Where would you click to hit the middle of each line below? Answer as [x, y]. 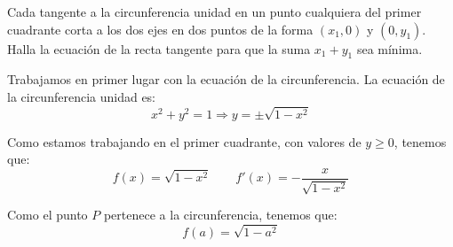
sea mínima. [389, 48]
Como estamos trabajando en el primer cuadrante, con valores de [184, 141]
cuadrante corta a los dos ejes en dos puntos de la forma [160, 29]
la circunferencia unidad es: [82, 96]
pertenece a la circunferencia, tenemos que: [220, 215]
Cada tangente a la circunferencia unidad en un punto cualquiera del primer [215, 12]
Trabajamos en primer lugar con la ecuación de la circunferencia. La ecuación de [226, 79]
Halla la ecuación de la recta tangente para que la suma [159, 48]
